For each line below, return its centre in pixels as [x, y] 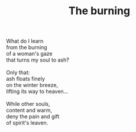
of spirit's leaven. [27, 123]
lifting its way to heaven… [37, 91]
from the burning [27, 47]
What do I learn [25, 41]
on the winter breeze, [32, 85]
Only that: [18, 73]
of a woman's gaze [29, 54]
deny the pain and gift [33, 117]
